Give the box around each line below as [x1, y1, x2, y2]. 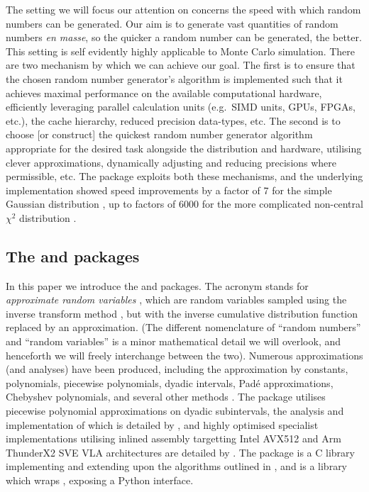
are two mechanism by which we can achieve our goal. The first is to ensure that [6, 57, 356, 72]
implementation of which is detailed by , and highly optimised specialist [6, 417, 319, 432]
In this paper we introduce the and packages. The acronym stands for [6, 278, 309, 293]
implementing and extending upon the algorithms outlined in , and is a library [6, 459, 348, 474]
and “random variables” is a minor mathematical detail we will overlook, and [6, 334, 341, 349]
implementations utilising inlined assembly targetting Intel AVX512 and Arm [6, 431, 341, 446]
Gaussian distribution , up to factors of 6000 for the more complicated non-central [6, 196, 363, 211]
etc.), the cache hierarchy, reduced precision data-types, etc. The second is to [6, 113, 341, 128]
